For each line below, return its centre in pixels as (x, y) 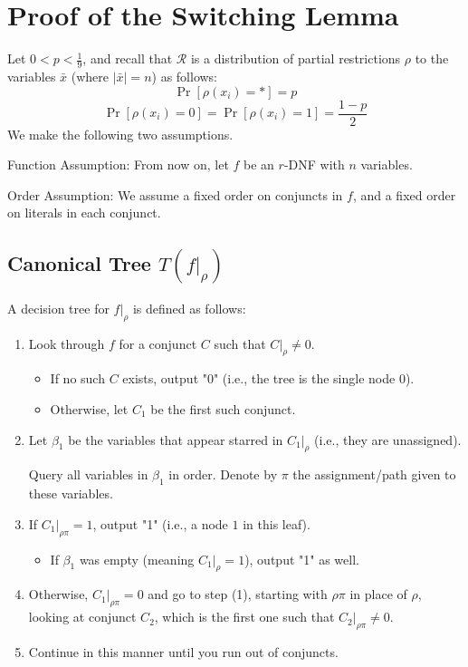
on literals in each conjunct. (84, 213)
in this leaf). (277, 523)
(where (90, 76)
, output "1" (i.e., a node (160, 523)
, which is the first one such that (244, 617)
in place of (378, 594)
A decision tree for (58, 308)
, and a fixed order (404, 194)
